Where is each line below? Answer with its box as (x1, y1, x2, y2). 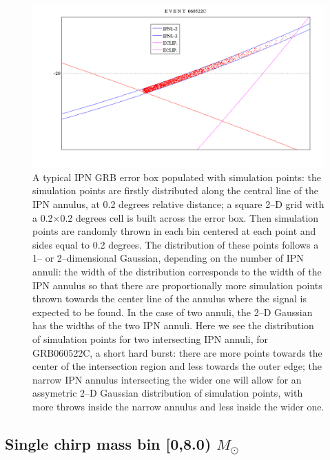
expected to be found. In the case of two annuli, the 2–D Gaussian (32, 304, 313, 319)
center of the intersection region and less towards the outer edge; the (32, 359, 322, 373)
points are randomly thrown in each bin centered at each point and (32, 224, 316, 238)
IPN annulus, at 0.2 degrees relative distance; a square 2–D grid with (32, 196, 324, 211)
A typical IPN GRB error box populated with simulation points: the (32, 169, 322, 184)
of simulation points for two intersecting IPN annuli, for (32, 331, 269, 346)
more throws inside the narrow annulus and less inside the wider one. (32, 399, 324, 413)
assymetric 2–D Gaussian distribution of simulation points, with (32, 386, 303, 400)
